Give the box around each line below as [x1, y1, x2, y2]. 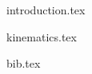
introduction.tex [6, 2, 86, 18]
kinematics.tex [6, 28, 77, 45]
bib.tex [6, 55, 41, 72]
